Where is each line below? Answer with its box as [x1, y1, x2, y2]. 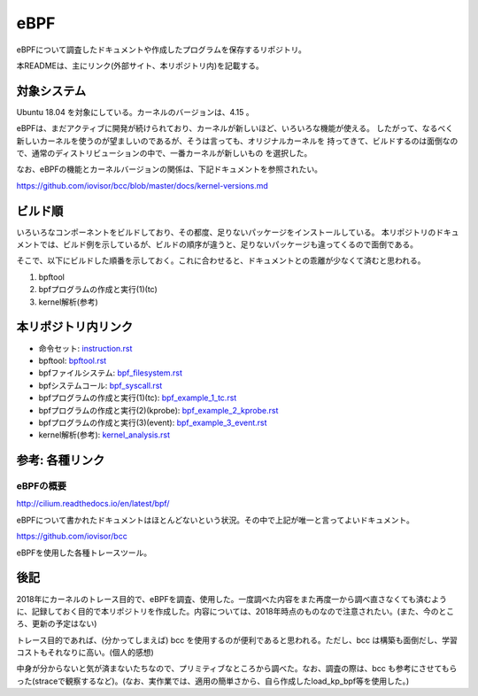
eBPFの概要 [16, 480, 66, 492]
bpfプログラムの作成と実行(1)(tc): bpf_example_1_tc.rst [38, 392, 237, 403]
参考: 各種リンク [16, 452, 105, 468]
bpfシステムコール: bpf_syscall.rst [38, 380, 163, 391]
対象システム [16, 83, 87, 98]
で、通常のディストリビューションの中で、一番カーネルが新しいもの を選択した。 [16, 148, 312, 159]
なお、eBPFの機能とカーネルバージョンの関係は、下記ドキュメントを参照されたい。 [16, 164, 323, 174]
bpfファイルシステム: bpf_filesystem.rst [38, 367, 183, 378]
